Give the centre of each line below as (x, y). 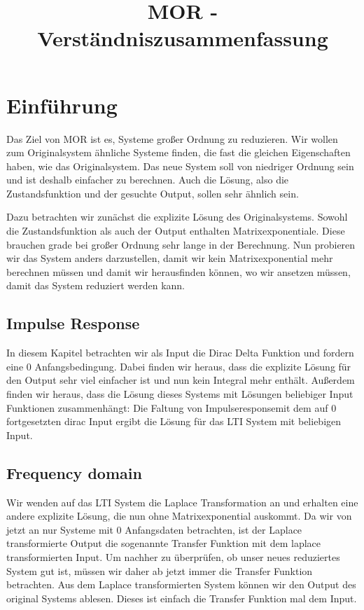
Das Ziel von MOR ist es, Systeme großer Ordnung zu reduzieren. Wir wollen (172, 138)
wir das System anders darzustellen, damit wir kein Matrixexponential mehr (170, 258)
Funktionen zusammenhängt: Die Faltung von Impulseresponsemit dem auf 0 (171, 407)
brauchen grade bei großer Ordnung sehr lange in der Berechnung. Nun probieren (181, 244)
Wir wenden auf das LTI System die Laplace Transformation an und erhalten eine (182, 502)
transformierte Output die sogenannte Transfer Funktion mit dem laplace (164, 543)
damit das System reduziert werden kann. (96, 285)
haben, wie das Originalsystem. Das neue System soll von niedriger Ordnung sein (180, 166)
